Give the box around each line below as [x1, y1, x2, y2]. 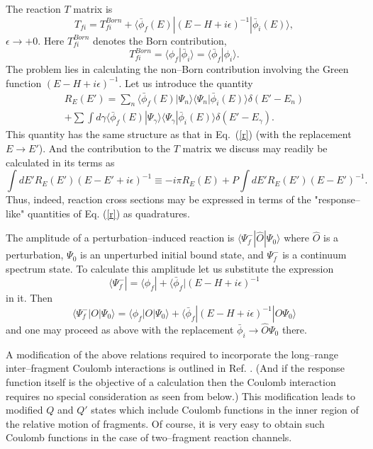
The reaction [6, 1, 61, 16]
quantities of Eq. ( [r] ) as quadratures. [27, 205, 190, 220]
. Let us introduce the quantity [118, 75, 253, 90]
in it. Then [6, 290, 53, 305]
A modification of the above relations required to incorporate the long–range [6, 346, 338, 361]
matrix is [73, 1, 113, 16]
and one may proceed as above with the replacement [6, 322, 234, 336]
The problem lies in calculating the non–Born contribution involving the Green [6, 62, 349, 76]
